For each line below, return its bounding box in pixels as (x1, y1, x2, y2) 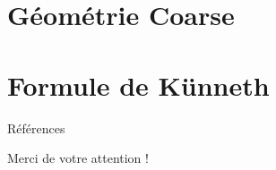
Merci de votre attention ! (7, 149, 149, 167)
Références (7, 118, 65, 137)
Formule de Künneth (7, 66, 270, 103)
